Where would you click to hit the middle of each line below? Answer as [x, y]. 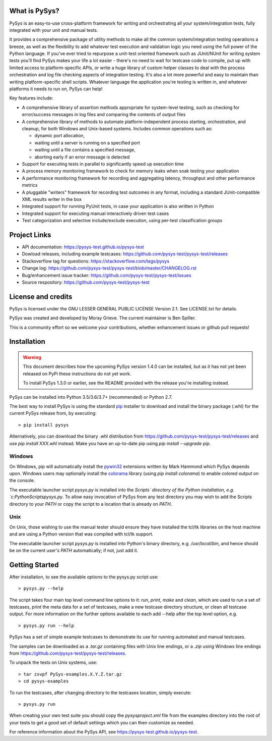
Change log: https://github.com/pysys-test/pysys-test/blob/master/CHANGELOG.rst [109, 268]
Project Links [30, 235]
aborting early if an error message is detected [82, 157]
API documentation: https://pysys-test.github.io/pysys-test [83, 247]
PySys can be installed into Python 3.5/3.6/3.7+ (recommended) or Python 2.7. [91, 397]
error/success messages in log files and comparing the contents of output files [104, 115]
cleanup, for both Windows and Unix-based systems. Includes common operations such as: [117, 128]
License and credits [41, 297]
